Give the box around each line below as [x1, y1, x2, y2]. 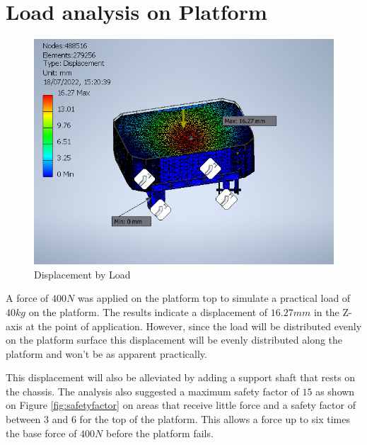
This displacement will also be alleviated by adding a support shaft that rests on [6, 370, 356, 385]
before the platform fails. [106, 425, 214, 440]
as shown [315, 383, 355, 398]
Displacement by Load [34, 266, 131, 281]
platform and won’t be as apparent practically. [6, 346, 207, 361]
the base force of [6, 425, 77, 440]
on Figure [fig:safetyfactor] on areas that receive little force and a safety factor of [6, 398, 356, 412]
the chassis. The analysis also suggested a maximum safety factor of [6, 383, 299, 398]
